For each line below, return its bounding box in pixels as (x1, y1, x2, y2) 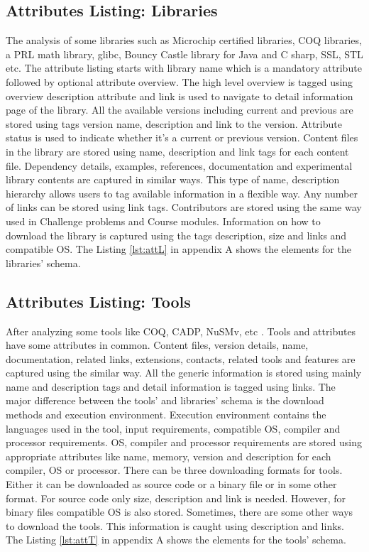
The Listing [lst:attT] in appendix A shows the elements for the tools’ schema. (6, 532, 346, 547)
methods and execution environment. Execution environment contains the (6, 407, 326, 422)
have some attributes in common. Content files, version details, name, (6, 337, 309, 352)
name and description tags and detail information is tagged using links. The (6, 379, 336, 394)
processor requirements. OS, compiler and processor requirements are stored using (6, 435, 362, 450)
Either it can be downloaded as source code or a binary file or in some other (6, 477, 337, 492)
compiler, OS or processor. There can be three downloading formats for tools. (6, 462, 343, 477)
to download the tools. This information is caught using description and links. (6, 518, 344, 533)
